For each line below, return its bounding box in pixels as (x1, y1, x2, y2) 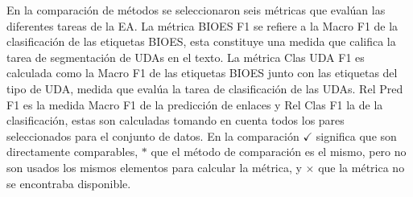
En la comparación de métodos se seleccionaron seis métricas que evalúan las (6, 2, 386, 18)
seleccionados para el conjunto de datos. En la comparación (6, 127, 299, 144)
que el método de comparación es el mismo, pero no (151, 143, 407, 160)
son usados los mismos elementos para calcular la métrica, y (6, 158, 302, 175)
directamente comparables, (6, 143, 138, 160)
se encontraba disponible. (6, 174, 131, 191)
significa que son (316, 127, 397, 144)
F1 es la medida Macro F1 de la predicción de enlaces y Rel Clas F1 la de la (6, 96, 383, 113)
